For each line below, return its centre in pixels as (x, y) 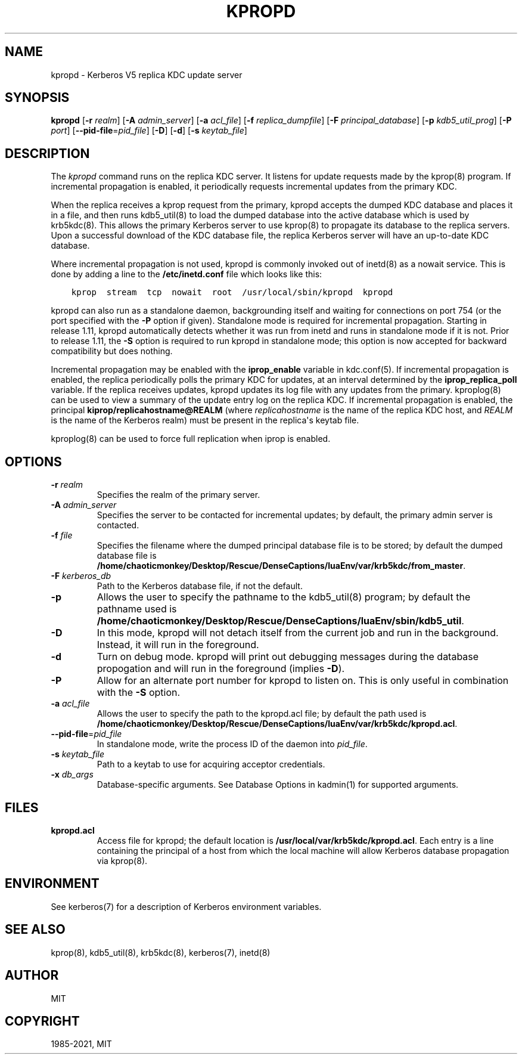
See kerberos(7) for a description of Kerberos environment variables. (186, 906)
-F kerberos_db (81, 576)
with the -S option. (139, 693)
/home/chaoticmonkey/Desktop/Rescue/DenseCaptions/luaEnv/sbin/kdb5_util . (280, 621)
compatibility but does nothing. (112, 351)
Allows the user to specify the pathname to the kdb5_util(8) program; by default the (284, 597)
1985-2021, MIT (81, 1044)
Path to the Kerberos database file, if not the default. (200, 586)
